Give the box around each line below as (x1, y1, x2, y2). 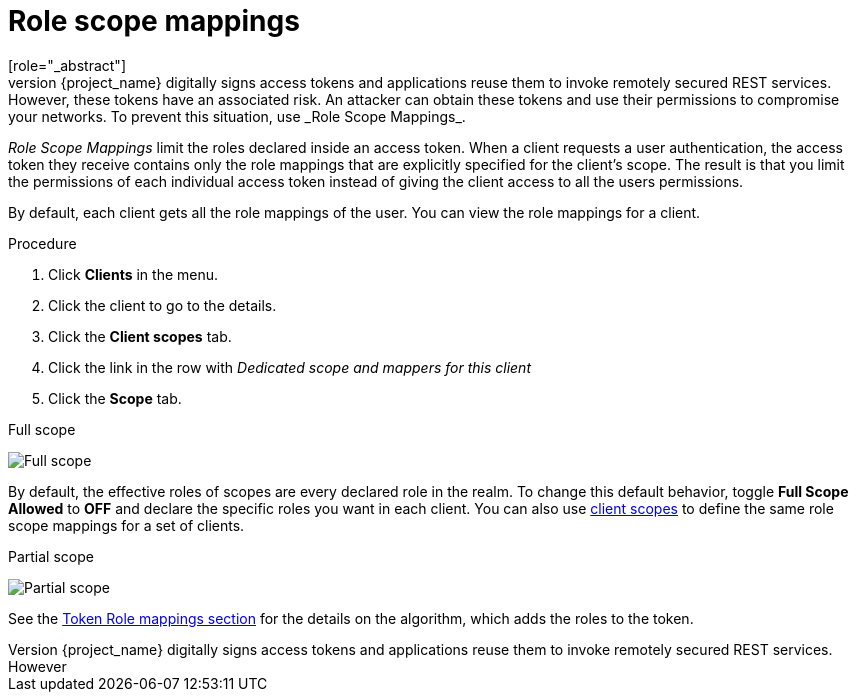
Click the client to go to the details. (48, 296, 277, 314)
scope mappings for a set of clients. (8, 516, 245, 534)
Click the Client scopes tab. (48, 327, 232, 345)
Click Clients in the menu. (48, 265, 219, 283)
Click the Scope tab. (48, 389, 182, 407)
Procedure (8, 234, 77, 252)
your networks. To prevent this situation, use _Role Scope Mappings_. (8, 107, 466, 125)
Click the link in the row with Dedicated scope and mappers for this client (48, 358, 531, 376)
